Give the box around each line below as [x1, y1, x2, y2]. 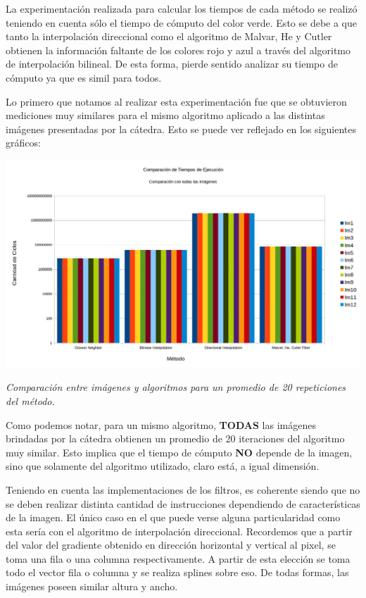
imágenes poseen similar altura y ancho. [6, 579, 178, 594]
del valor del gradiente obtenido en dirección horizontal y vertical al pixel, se [6, 537, 336, 552]
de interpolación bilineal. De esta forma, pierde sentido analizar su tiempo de [6, 56, 338, 71]
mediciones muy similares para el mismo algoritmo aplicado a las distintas [6, 108, 325, 123]
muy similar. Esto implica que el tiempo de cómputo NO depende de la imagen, [6, 444, 353, 459]
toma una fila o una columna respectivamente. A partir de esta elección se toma [6, 551, 351, 566]
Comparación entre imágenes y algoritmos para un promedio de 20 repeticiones [6, 380, 346, 394]
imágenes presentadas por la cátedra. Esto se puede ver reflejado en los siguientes [6, 121, 356, 136]
